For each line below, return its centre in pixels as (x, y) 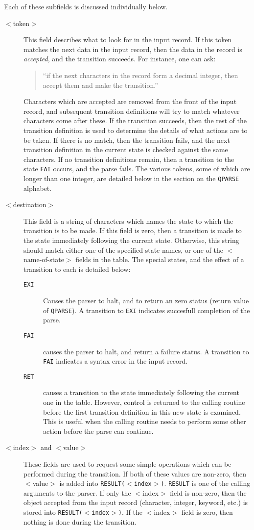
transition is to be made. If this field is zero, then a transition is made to (133, 230)
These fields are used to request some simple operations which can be (127, 464)
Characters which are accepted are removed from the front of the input (130, 101)
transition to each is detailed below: (77, 269)
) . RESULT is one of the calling (206, 483)
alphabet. (38, 188)
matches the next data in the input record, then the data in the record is (133, 49)
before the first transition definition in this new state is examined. (142, 411)
